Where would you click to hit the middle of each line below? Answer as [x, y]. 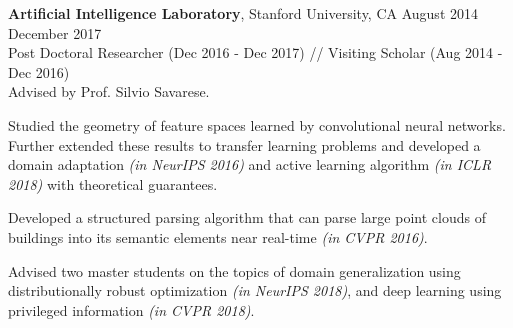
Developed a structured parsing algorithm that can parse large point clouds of [247, 217]
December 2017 [55, 32]
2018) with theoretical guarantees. [113, 183]
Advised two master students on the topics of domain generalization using [234, 270]
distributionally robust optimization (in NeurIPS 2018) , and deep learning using [255, 290]
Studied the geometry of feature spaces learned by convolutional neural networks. [257, 124]
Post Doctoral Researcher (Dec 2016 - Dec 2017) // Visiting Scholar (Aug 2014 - [255, 52]
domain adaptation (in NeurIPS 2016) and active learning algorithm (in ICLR [250, 164]
